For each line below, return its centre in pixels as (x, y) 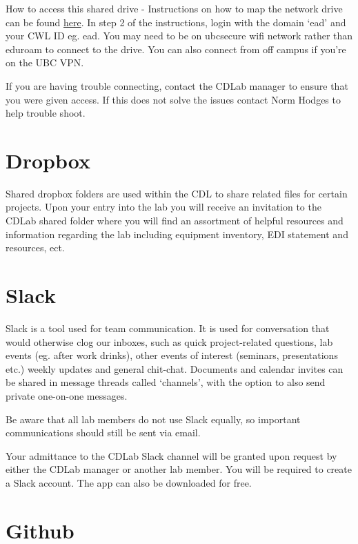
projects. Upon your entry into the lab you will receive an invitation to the (163, 207)
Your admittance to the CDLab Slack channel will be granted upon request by (171, 455)
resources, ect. (35, 247)
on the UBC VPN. (45, 62)
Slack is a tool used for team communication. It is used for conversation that (168, 328)
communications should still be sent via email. (103, 433)
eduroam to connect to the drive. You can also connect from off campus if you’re (176, 49)
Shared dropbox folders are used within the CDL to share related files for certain (177, 193)
